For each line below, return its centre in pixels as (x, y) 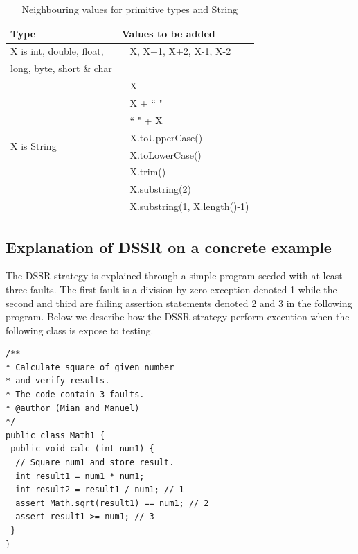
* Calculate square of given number (90, 367)
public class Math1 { (55, 435)
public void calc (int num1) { (82, 449)
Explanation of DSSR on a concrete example (169, 246)
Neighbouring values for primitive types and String (130, 9)
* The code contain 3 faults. (75, 395)
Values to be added (168, 33)
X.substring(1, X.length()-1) (189, 206)
